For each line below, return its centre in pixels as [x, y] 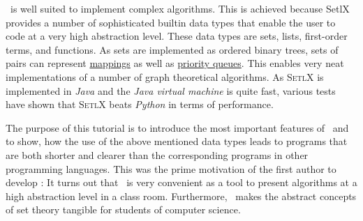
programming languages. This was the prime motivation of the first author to [171, 168]
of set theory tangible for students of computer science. [123, 209]
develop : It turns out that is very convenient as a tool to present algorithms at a [181, 182]
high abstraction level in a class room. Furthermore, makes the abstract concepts [181, 196]
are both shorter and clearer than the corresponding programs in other [157, 154]
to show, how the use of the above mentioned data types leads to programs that [177, 141]
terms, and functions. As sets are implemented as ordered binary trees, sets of [172, 49]
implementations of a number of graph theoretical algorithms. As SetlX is [165, 76]
